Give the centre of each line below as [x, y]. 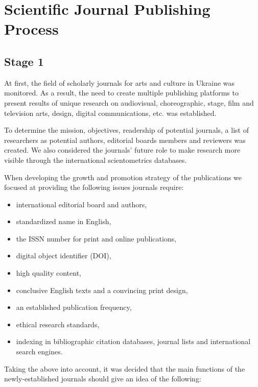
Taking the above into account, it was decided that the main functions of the [125, 368]
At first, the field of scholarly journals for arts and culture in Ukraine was [120, 82]
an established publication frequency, [74, 307]
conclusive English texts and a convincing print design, [102, 290]
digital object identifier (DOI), [64, 256]
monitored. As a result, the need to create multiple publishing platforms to [121, 93]
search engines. [39, 352]
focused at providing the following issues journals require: [94, 187]
